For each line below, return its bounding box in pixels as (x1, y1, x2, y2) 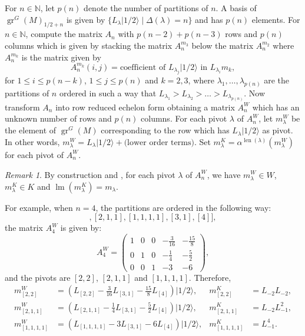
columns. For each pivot (141, 112, 227, 125)
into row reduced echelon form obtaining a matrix (55, 100, 235, 113)
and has (195, 13, 223, 25)
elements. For (251, 13, 300, 25)
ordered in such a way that (59, 86, 157, 99)
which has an (252, 100, 300, 113)
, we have (207, 168, 241, 180)
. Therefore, (188, 271, 231, 283)
